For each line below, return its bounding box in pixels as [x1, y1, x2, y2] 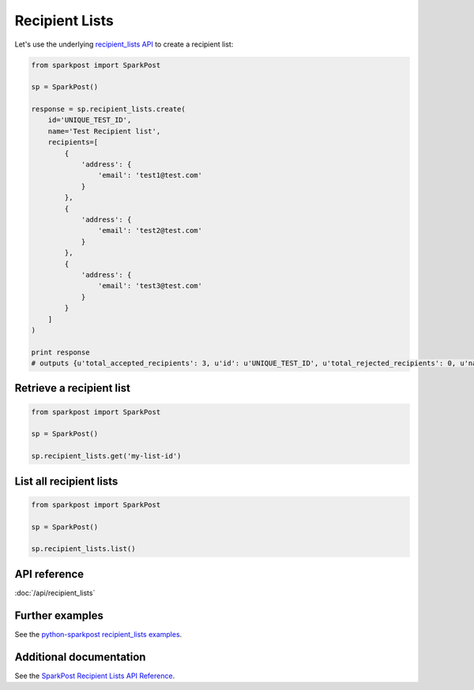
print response [31, 347, 90, 357]
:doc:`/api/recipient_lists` [14, 588, 96, 598]
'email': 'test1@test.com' [97, 171, 203, 180]
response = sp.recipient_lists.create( [31, 105, 186, 114]
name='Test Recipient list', [47, 126, 161, 136]
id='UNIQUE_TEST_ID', [47, 115, 132, 125]
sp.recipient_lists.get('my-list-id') [31, 452, 182, 461]
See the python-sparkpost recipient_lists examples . [14, 629, 182, 639]
